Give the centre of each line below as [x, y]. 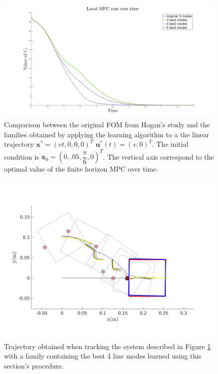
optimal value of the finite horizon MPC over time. [81, 169]
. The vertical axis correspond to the [158, 156]
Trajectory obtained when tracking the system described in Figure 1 [108, 346]
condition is [22, 156]
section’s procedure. [34, 365]
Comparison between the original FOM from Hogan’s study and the [107, 125]
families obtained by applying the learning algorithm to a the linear [107, 134]
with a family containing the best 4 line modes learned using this [103, 356]
